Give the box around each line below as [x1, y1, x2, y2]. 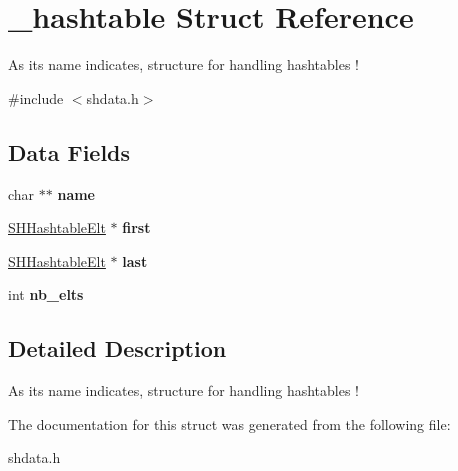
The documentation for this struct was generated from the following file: [8, 413, 451, 434]
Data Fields [8, 136, 131, 167]
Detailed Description [8, 333, 227, 364]
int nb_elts [8, 284, 84, 305]
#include [8, 87, 64, 108]
